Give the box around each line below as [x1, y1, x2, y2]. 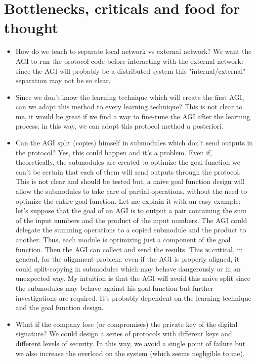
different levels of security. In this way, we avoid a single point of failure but [15, 338, 246, 348]
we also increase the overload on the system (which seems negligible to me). [15, 348, 245, 358]
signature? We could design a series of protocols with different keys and [15, 328, 232, 339]
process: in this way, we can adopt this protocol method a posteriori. [15, 121, 223, 131]
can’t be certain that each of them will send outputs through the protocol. [15, 166, 241, 177]
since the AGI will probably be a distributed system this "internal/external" [15, 65, 246, 76]
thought [4, 17, 59, 38]
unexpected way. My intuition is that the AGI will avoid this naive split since [15, 273, 251, 283]
